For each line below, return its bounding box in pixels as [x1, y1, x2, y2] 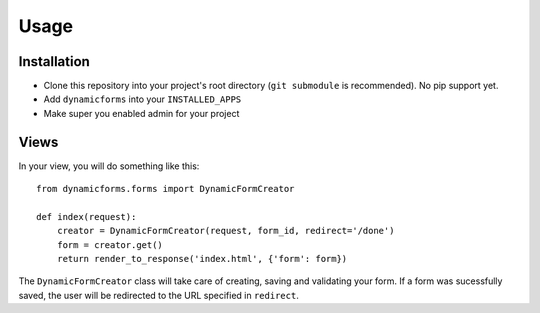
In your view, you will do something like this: [18, 160, 200, 172]
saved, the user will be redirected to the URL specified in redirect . [18, 289, 299, 301]
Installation [18, 53, 90, 70]
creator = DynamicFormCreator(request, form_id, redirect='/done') [56, 225, 395, 237]
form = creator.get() [56, 239, 164, 250]
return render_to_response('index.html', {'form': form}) [56, 253, 348, 265]
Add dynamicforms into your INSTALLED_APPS [43, 93, 242, 105]
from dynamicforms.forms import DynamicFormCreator [36, 183, 295, 195]
